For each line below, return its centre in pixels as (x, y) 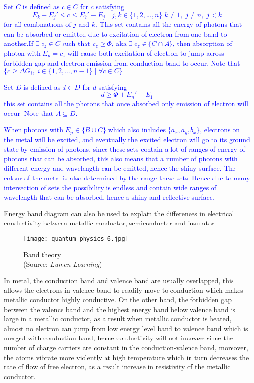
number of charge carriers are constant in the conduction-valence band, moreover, (126, 347)
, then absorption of (202, 43)
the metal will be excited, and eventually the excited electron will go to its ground (127, 139)
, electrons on (220, 129)
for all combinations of (38, 24)
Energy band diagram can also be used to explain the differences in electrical (119, 213)
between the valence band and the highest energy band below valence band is (120, 309)
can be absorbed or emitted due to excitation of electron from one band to (116, 34)
